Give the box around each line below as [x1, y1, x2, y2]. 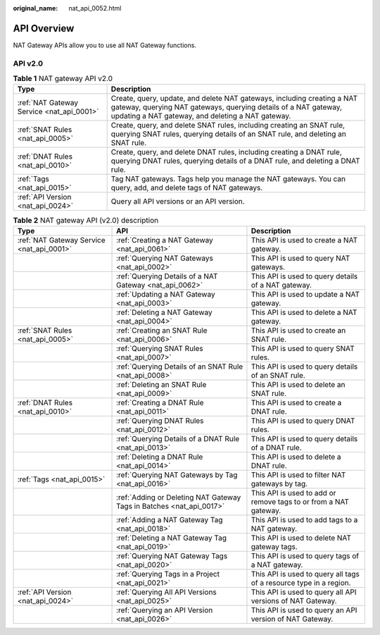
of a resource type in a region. [251, 578, 351, 588]
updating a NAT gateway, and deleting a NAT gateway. [110, 111, 291, 121]
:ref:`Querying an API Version [116, 605, 213, 615]
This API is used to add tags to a [251, 514, 358, 524]
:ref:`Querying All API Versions [116, 587, 217, 597]
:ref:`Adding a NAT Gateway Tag [116, 514, 223, 524]
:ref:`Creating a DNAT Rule [116, 397, 204, 407]
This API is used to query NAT [251, 253, 350, 263]
